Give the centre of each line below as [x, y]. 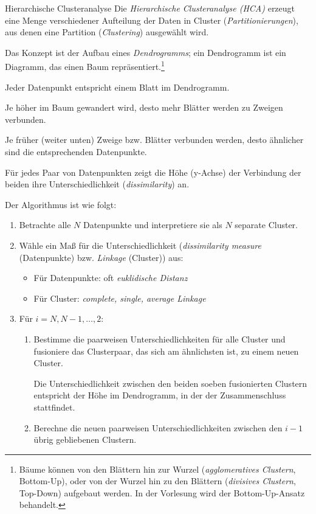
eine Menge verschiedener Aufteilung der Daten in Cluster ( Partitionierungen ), [152, 20]
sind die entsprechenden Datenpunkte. [76, 151]
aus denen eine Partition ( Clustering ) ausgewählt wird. [107, 32]
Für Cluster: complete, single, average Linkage [120, 298]
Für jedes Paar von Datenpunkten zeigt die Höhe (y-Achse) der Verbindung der [153, 172]
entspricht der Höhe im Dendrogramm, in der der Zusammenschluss [160, 395]
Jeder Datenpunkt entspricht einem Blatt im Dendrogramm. [117, 87]
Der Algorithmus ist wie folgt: [61, 204]
